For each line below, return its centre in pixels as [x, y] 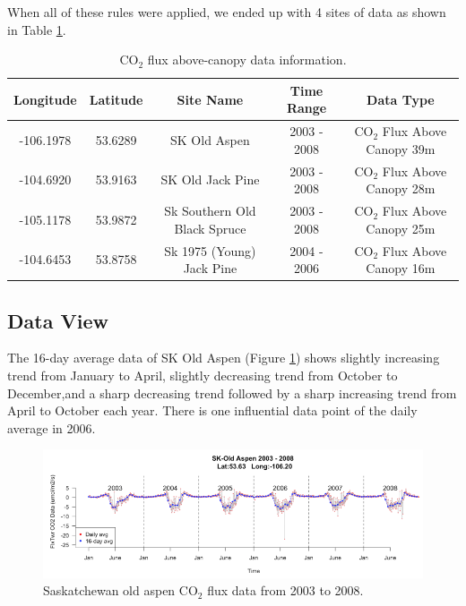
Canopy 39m [401, 148]
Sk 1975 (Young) [210, 250]
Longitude [45, 99]
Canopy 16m [401, 268]
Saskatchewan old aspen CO [121, 590]
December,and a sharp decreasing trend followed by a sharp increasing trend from [232, 393]
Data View [58, 320]
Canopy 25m [401, 228]
